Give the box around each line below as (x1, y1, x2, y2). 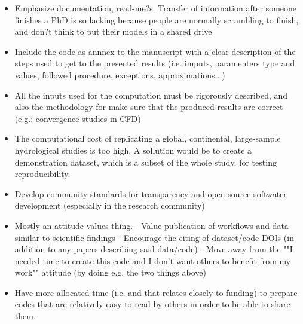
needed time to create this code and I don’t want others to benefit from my (14, 254, 291, 267)
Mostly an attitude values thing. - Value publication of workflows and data (14, 219, 289, 231)
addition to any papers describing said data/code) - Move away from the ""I (14, 243, 293, 255)
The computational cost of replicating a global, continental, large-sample (14, 132, 281, 145)
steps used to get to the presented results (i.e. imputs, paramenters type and (14, 57, 295, 69)
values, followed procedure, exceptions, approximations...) (14, 68, 225, 81)
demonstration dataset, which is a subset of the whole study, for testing (14, 155, 277, 168)
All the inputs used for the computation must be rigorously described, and (14, 88, 288, 101)
